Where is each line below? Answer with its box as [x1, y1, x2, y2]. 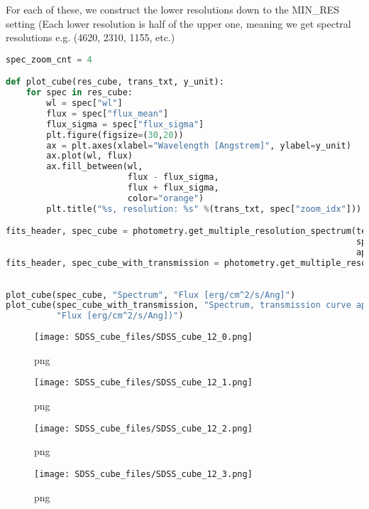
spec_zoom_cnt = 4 [6, 54, 92, 65]
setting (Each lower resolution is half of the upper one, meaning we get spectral [6, 16, 351, 31]
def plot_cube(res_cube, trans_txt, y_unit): [6, 77, 224, 87]
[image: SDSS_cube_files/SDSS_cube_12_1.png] [34, 377, 253, 388]
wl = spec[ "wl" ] [46, 98, 123, 109]
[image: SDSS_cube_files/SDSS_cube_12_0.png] [34, 332, 253, 343]
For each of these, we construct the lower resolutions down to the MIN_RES [6, 2, 340, 16]
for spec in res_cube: [26, 87, 133, 98]
